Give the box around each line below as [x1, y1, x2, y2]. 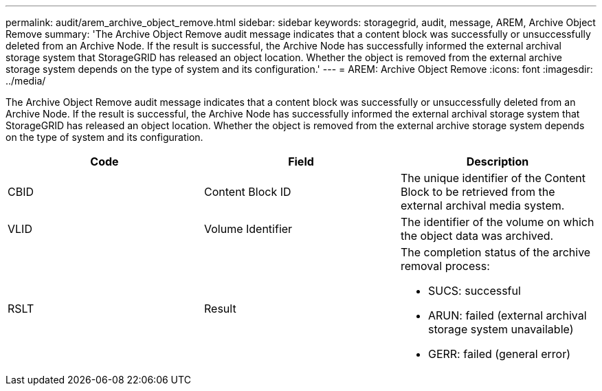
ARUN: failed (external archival [427, 309, 587, 322]
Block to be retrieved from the [400, 185, 555, 199]
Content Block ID [203, 185, 291, 199]
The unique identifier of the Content [400, 171, 586, 185]
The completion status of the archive [400, 245, 591, 259]
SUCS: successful [427, 284, 521, 298]
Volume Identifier [203, 222, 293, 236]
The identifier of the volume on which [400, 215, 594, 229]
